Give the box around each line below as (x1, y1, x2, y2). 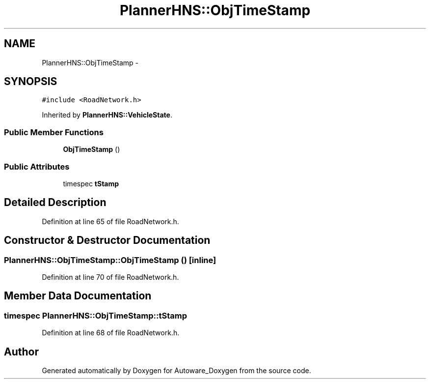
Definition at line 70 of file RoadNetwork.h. (42, 273, 179, 281)
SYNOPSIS (4, 75, 57, 88)
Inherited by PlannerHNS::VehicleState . (42, 111, 172, 119)
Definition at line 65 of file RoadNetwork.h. (42, 217, 179, 226)
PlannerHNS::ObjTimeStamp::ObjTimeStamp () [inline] (4, 255, 216, 265)
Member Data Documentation (4, 290, 152, 302)
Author (4, 345, 39, 358)
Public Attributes (4, 161, 70, 172)
